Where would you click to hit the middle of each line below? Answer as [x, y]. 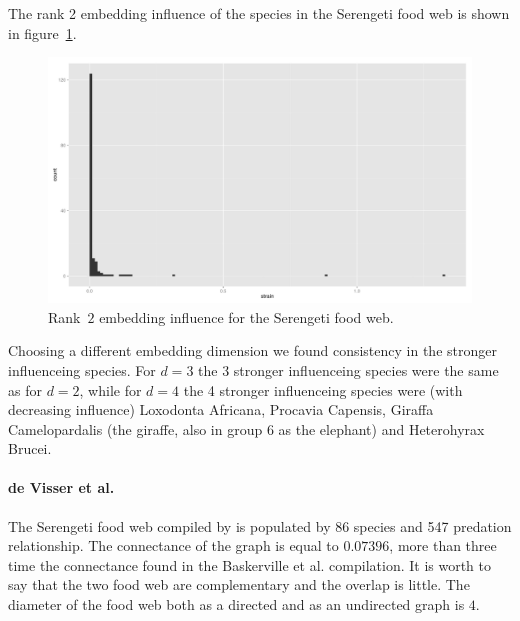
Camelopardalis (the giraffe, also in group [135, 428]
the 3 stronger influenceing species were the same [348, 369]
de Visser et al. [61, 487]
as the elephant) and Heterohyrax [381, 428]
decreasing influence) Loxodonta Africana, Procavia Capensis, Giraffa [221, 409]
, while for [110, 389]
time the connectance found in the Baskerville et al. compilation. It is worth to [250, 564]
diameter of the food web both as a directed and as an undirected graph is [236, 604]
